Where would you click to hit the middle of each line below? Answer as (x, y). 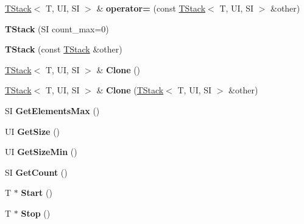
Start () (37, 193)
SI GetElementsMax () (52, 110)
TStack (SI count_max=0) (57, 28)
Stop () (36, 213)
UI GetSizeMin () (41, 152)
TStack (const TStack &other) (64, 49)
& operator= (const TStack (151, 8)
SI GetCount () (36, 172)
